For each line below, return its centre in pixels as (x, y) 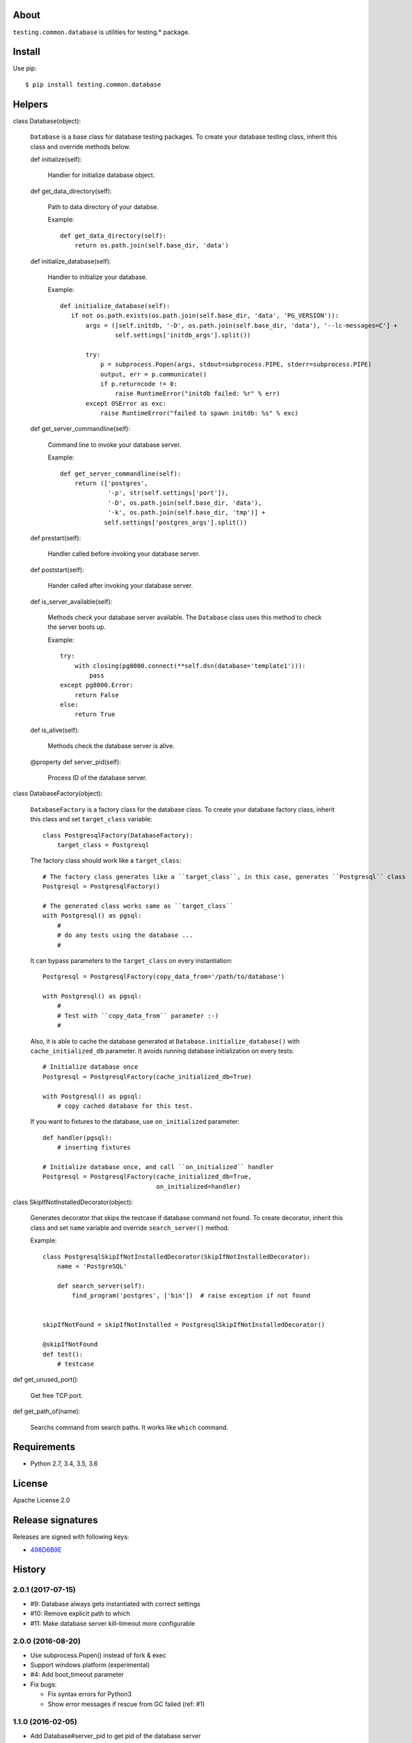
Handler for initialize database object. (101, 175)
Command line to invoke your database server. (114, 444)
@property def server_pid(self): (76, 762)
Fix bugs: (43, 1684)
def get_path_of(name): (47, 1411)
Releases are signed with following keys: (71, 1537)
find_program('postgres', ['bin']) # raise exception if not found (191, 1296)
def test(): (63, 1354)
